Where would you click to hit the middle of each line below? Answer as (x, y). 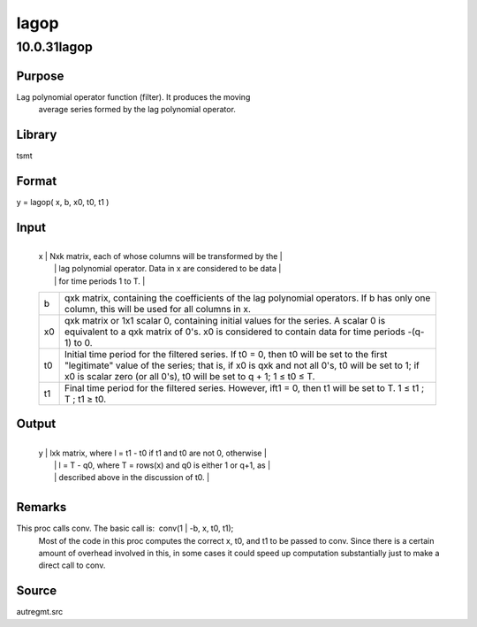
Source (37, 591)
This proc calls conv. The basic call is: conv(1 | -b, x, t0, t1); (125, 528)
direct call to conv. (72, 565)
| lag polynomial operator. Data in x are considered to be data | (168, 269)
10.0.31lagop (54, 47)
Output (36, 424)
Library (37, 134)
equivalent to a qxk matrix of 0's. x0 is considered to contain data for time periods (235, 332)
